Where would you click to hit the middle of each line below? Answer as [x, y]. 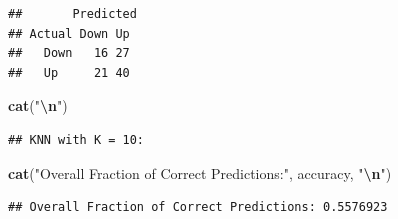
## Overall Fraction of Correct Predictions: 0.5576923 [198, 207]
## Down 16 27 [69, 53]
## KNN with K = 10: [76, 139]
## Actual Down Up [69, 33]
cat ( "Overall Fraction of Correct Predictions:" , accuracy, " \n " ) [200, 172]
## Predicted [72, 14]
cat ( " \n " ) [38, 105]
